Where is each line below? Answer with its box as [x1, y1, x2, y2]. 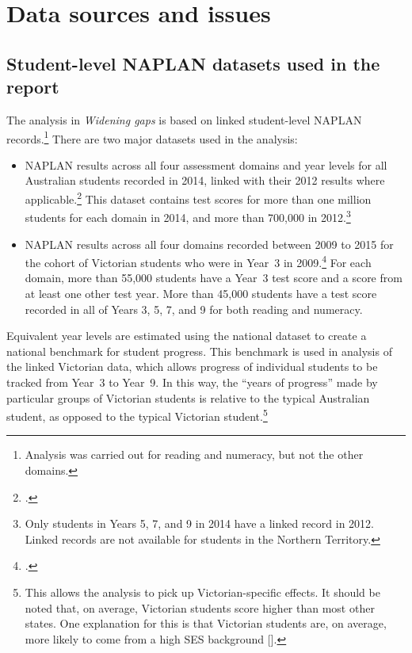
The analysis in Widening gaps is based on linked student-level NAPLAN [6, 111, 362, 128]
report [6, 74, 59, 99]
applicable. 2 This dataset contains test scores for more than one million [25, 189, 372, 207]
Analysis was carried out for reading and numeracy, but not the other [25, 446, 364, 463]
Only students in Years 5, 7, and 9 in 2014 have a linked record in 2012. [25, 515, 374, 532]
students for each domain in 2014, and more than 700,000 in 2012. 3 [25, 207, 351, 225]
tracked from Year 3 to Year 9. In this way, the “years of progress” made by [6, 373, 378, 390]
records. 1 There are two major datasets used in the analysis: [6, 128, 298, 147]
